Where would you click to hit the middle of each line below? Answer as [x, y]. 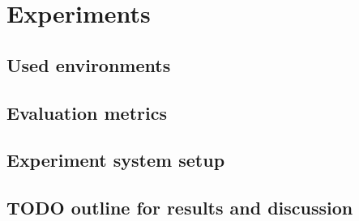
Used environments [89, 64]
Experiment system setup [116, 160]
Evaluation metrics [87, 112]
